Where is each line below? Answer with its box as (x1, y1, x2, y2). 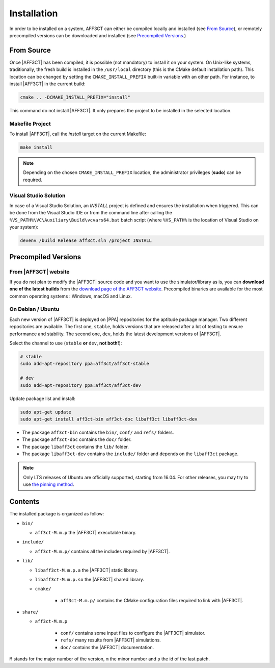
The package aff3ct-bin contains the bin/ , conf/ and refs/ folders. (22, 429, 174, 435)
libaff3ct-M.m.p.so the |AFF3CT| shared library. (35, 576, 145, 582)
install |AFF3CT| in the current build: (9, 81, 86, 87)
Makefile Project (9, 120, 51, 127)
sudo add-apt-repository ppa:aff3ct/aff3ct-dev (20, 382, 141, 388)
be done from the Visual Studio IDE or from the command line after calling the (9, 210, 173, 216)
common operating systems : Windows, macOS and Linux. (9, 293, 132, 299)
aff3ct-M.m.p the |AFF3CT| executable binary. (35, 529, 137, 535)
